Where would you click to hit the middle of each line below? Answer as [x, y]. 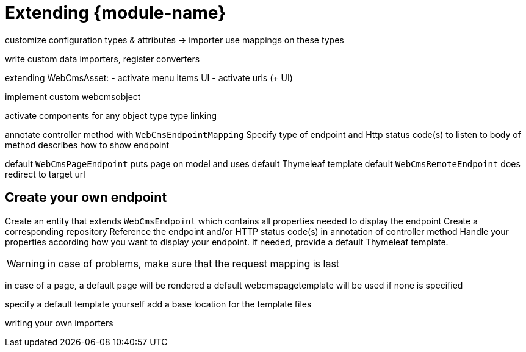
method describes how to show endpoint [87, 145]
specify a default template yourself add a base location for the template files [158, 304]
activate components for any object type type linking [111, 115]
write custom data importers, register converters [103, 59]
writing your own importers [59, 323]
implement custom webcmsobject [73, 96]
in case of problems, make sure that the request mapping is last [193, 263]
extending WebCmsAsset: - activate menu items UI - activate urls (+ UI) [149, 77]
